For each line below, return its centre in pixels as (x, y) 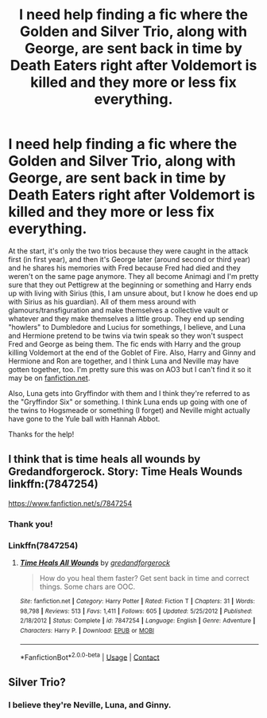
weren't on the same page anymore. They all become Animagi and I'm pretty (133, 276)
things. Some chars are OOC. (87, 587)
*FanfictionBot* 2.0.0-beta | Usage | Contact (90, 657)
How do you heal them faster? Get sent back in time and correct (144, 578)
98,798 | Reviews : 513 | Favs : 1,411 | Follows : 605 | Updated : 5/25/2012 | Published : (136, 611)
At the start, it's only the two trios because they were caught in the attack (128, 251)
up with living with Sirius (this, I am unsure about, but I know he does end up (133, 293)
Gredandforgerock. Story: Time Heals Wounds (126, 472)
